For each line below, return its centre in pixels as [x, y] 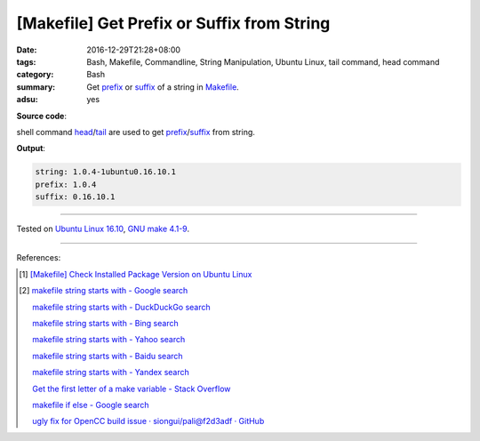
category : [35, 75]
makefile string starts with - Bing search [105, 323]
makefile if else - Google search [91, 405]
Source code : [41, 116]
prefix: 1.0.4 [66, 184]
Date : [27, 50]
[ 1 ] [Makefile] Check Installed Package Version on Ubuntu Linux [136, 274]
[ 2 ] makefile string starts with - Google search [104, 291]
